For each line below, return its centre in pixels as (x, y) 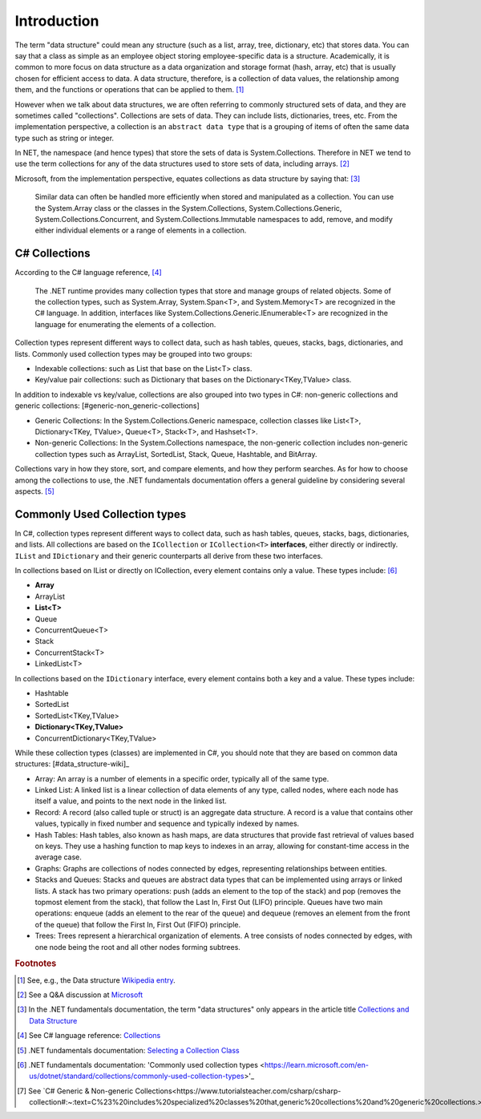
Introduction (57, 21)
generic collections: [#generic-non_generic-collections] (107, 406)
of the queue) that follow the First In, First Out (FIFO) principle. (137, 924)
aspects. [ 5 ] (35, 491)
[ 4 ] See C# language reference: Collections (89, 1036)
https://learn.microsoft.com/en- (317, 1064)
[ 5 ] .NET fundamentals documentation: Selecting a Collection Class (128, 1050)
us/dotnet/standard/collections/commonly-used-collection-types (137, 1076)
